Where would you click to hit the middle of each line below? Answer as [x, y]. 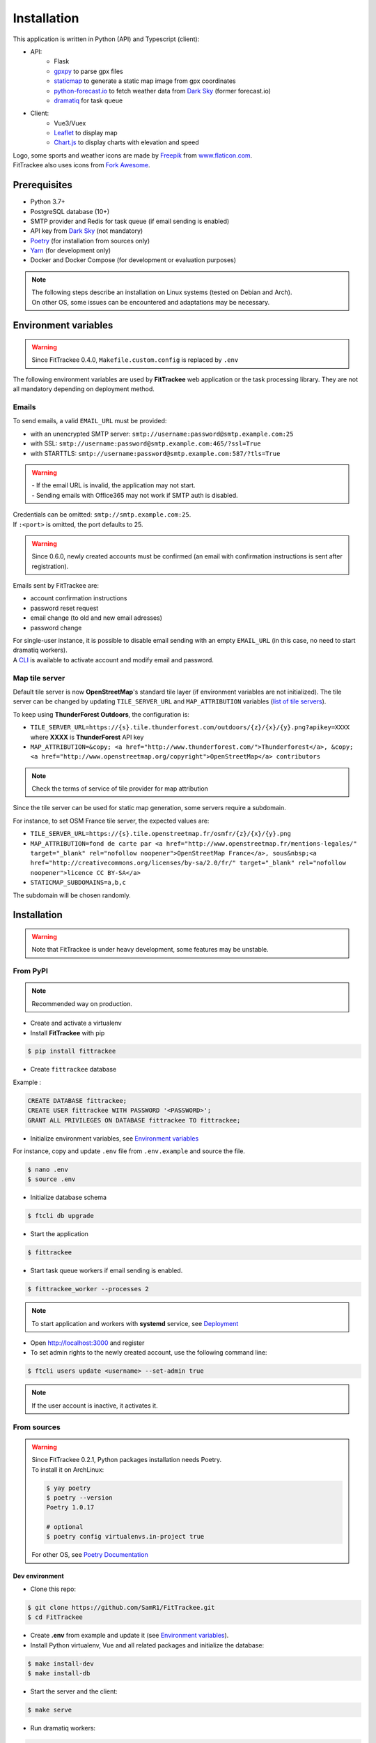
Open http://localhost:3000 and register [87, 1343]
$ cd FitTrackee [55, 1617]
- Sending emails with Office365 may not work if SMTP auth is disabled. [135, 495]
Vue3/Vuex [70, 123]
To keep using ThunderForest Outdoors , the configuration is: [101, 714]
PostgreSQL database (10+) [70, 211]
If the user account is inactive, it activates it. [95, 1406]
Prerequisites [42, 185]
